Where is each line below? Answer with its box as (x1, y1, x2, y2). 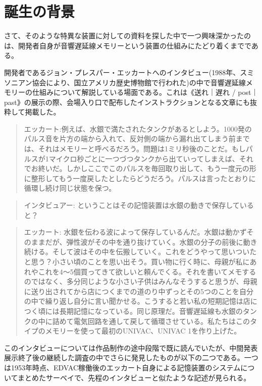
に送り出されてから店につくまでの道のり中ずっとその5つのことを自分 (24, 286, 253, 296)
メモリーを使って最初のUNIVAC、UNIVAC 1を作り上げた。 (45, 325, 241, 336)
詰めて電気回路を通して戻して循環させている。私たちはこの (52, 315, 250, 326)
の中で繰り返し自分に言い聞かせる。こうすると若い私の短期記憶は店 (24, 296, 250, 306)
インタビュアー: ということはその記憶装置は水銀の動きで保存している (24, 200, 254, 210)
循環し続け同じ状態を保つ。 (24, 183, 116, 193)
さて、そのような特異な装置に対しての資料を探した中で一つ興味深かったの (4, 30, 251, 41)
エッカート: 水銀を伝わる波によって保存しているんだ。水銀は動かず (24, 227, 247, 237)
